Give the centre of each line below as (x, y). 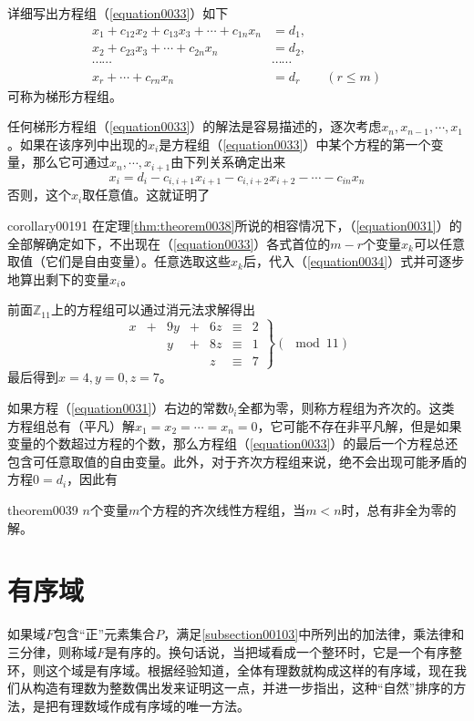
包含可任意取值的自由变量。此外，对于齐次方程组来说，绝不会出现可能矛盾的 (237, 461)
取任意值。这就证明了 (146, 195)
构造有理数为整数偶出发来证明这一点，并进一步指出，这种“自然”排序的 (243, 688)
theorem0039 (43, 510)
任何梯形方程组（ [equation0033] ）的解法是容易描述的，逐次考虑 (195, 126)
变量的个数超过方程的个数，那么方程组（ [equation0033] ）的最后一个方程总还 (233, 443)
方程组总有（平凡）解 (71, 425)
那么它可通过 (71, 162)
